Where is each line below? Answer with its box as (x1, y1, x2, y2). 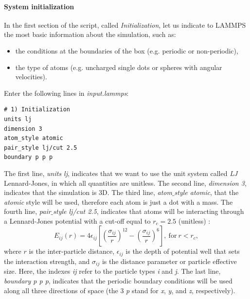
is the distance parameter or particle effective (102, 256, 237, 266)
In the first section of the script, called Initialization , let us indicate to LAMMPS (4, 19, 246, 30)
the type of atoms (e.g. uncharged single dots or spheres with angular (15, 62, 222, 72)
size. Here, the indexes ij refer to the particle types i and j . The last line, (4, 266, 221, 276)
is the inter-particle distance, (29, 246, 115, 256)
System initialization (4, 1, 74, 11)
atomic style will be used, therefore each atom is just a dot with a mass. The (4, 196, 233, 207)
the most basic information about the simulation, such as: (4, 29, 176, 39)
